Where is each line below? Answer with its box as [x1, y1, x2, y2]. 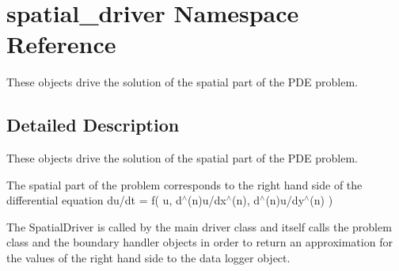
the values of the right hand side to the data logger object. [6, 250, 291, 266]
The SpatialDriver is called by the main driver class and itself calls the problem [6, 218, 392, 235]
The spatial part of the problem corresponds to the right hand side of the [6, 176, 363, 193]
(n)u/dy [265, 192, 305, 208]
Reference [6, 28, 116, 60]
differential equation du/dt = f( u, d [6, 192, 182, 208]
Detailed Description [6, 113, 180, 137]
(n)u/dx [188, 192, 226, 208]
